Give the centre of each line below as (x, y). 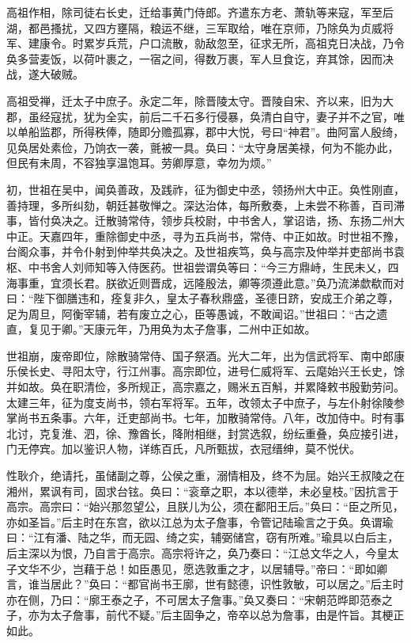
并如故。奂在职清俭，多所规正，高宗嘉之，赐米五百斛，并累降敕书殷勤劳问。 (205, 387)
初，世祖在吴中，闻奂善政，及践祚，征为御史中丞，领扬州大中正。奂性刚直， (205, 189)
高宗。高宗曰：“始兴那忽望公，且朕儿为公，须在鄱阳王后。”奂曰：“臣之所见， (205, 506)
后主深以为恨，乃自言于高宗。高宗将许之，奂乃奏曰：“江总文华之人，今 (192, 553)
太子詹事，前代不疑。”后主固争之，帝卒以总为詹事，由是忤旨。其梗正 (227, 615)
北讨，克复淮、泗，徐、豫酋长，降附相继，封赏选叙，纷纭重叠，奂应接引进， (205, 433)
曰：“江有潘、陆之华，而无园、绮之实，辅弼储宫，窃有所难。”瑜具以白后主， (203, 537)
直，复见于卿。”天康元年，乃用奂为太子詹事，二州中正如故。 (161, 329)
